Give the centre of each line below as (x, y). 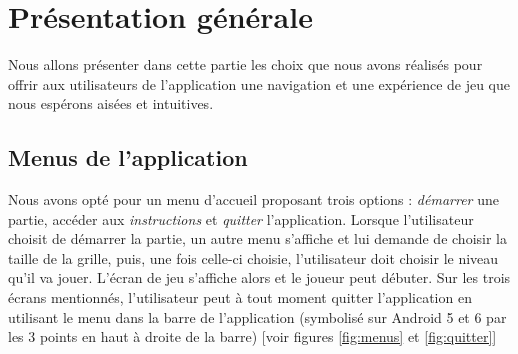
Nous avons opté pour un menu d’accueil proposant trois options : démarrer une (253, 199)
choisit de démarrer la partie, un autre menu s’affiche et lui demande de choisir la (257, 238)
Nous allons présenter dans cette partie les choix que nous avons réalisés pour (245, 64)
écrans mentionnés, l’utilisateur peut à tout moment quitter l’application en (240, 297)
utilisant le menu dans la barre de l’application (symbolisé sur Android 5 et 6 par (257, 316)
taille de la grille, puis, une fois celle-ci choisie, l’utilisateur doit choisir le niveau (253, 257)
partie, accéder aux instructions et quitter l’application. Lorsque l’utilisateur (241, 218)
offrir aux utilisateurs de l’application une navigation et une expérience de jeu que (259, 83)
